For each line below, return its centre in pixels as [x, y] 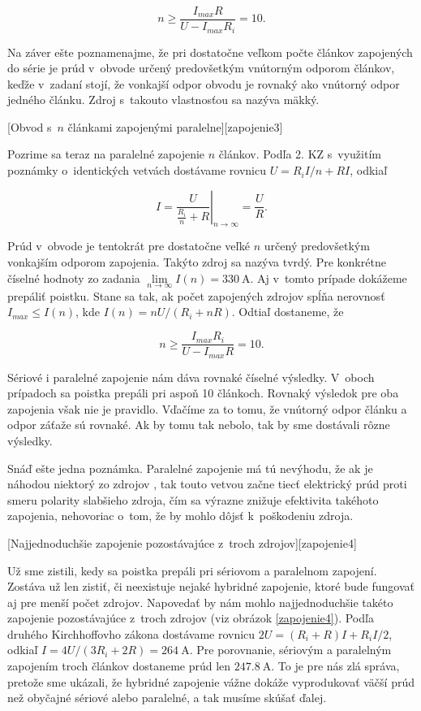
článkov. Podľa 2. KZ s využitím [300, 154]
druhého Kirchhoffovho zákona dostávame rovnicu [131, 633]
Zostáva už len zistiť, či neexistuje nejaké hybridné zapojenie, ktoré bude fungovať [211, 586]
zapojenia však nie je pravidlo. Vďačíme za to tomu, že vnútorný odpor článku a [207, 408]
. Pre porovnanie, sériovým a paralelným [290, 650]
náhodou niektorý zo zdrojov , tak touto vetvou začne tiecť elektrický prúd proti [207, 484]
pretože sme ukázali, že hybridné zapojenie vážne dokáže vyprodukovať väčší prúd [211, 681]
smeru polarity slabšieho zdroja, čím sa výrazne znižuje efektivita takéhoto [193, 499]
